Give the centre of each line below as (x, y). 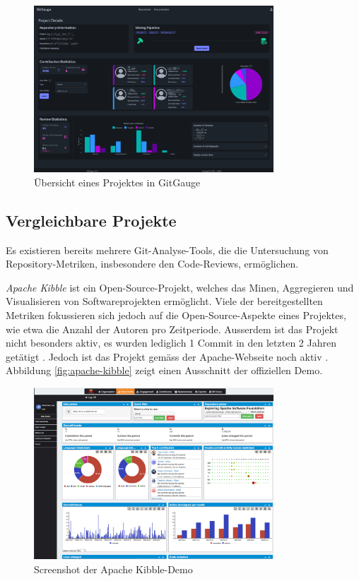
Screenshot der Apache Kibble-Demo (113, 569)
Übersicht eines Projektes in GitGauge (117, 182)
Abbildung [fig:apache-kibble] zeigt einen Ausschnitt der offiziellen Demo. (164, 370)
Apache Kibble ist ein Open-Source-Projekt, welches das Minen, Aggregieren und (180, 287)
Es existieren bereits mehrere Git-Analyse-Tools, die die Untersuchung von (167, 250)
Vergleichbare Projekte (91, 220)
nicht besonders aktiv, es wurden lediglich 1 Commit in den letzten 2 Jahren (171, 343)
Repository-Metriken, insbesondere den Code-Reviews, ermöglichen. (152, 264)
